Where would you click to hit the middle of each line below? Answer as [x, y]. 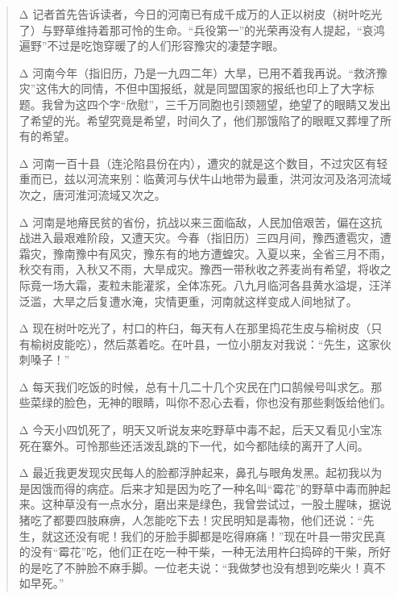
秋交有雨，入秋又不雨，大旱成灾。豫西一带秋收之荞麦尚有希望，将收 [199, 269]
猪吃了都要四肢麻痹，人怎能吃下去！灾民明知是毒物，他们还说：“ [191, 520]
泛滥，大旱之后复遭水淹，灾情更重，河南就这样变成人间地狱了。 [188, 301]
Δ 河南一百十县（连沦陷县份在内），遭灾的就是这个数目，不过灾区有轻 [203, 163]
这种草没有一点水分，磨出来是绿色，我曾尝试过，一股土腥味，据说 [216, 504]
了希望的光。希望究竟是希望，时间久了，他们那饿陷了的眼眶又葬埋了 [199, 120]
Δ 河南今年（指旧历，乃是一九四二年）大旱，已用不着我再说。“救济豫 [203, 72]
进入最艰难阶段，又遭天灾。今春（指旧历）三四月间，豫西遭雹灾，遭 [211, 238]
